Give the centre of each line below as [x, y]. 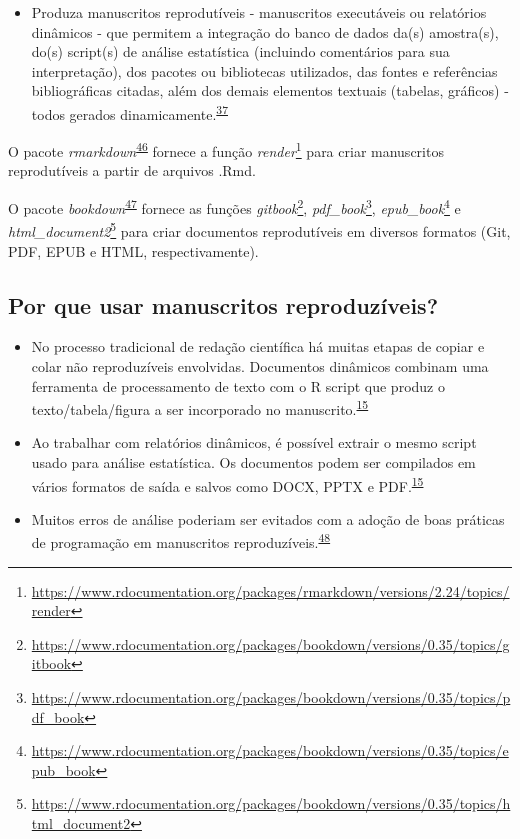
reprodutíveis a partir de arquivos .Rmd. [132, 170]
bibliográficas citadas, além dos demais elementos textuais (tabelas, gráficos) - [270, 90]
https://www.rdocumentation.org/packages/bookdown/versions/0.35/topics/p [271, 697]
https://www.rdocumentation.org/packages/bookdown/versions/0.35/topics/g [270, 643]
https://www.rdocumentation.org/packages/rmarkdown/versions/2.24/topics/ [270, 590]
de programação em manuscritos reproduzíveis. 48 [181, 541]
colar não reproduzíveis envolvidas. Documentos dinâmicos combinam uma [260, 365]
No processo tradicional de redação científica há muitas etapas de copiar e [258, 346]
